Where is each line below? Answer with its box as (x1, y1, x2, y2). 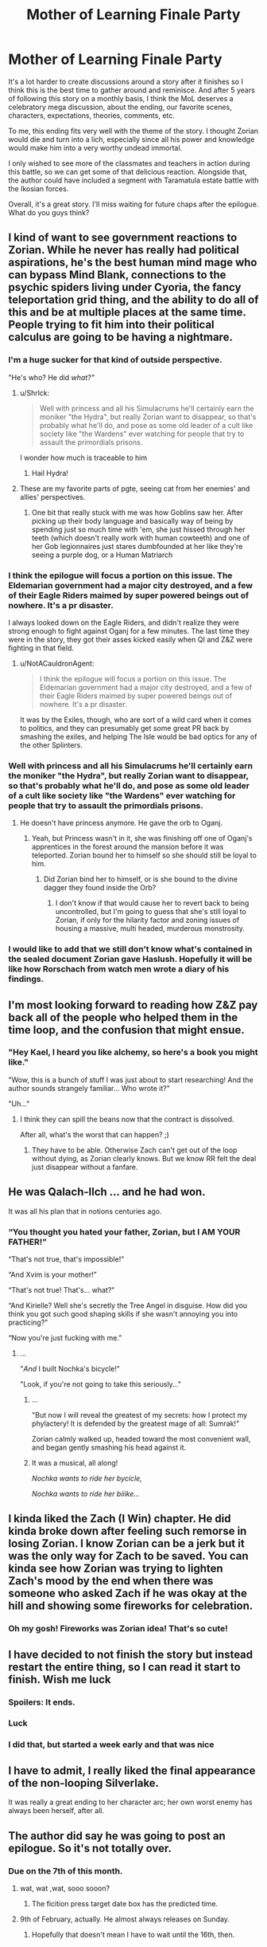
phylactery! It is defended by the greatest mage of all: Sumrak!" (31, 1419, 240, 1428)
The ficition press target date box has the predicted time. (31, 1898, 219, 1908)
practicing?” (8, 1317, 48, 1327)
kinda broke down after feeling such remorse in (8, 1525, 247, 1538)
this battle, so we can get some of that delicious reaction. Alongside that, (8, 167, 248, 176)
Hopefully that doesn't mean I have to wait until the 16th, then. (31, 1929, 235, 1939)
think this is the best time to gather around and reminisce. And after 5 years (8, 85, 256, 95)
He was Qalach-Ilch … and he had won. (8, 1185, 206, 1199)
